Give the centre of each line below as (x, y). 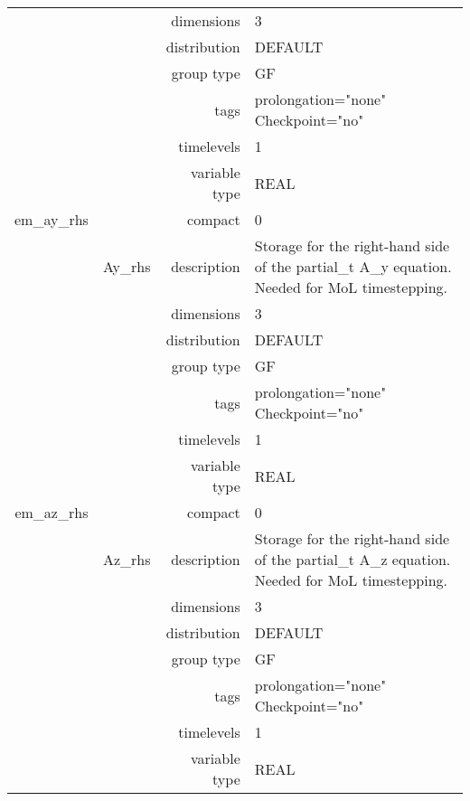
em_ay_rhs (52, 219)
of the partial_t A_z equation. (352, 559)
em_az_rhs (52, 512)
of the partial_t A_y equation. (353, 266)
